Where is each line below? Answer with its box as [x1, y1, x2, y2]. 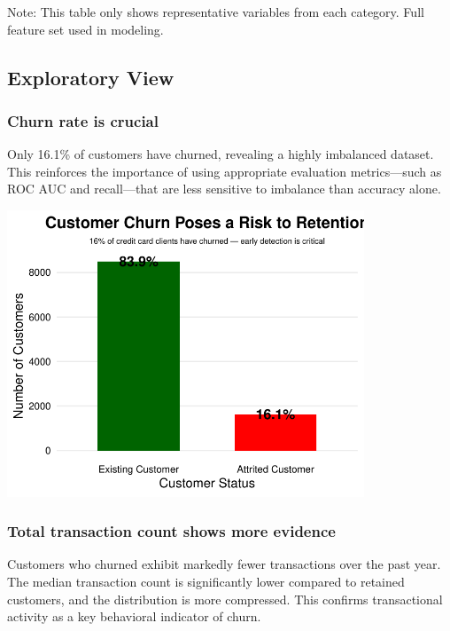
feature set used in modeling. [7, 20, 164, 38]
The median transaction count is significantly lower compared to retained [7, 572, 405, 590]
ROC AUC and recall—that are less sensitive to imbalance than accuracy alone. [7, 179, 441, 198]
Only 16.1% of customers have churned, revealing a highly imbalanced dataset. [7, 145, 434, 163]
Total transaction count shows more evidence [7, 520, 336, 542]
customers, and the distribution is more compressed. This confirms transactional [7, 589, 443, 608]
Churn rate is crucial [7, 109, 159, 131]
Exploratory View [7, 63, 175, 91]
